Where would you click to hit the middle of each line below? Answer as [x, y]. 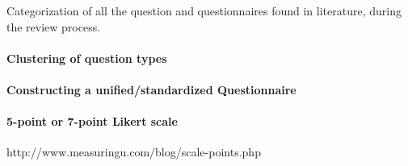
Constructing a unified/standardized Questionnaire [151, 89]
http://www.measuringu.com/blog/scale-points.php [134, 152]
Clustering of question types [87, 58]
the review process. [54, 26]
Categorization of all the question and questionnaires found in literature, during [204, 10]
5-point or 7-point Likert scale [92, 121]
